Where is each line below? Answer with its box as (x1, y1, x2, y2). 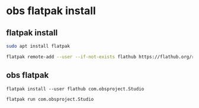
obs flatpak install (6, 4, 96, 18)
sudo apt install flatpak (6, 43, 70, 49)
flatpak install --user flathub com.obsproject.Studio (6, 86, 145, 92)
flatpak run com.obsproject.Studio (6, 96, 94, 102)
